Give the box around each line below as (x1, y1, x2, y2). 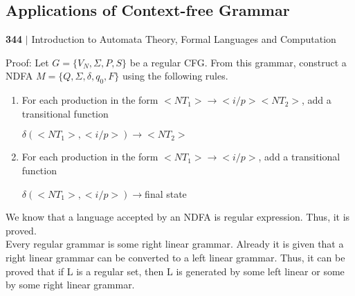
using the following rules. (122, 68, 228, 83)
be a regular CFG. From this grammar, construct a (129, 55, 347, 69)
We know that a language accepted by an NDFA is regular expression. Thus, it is (6, 210, 350, 224)
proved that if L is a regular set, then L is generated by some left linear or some (6, 263, 345, 278)
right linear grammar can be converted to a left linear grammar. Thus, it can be (6, 250, 345, 264)
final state (145, 186, 187, 201)
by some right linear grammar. (6, 277, 135, 292)
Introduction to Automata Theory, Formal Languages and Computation (31, 32, 336, 46)
